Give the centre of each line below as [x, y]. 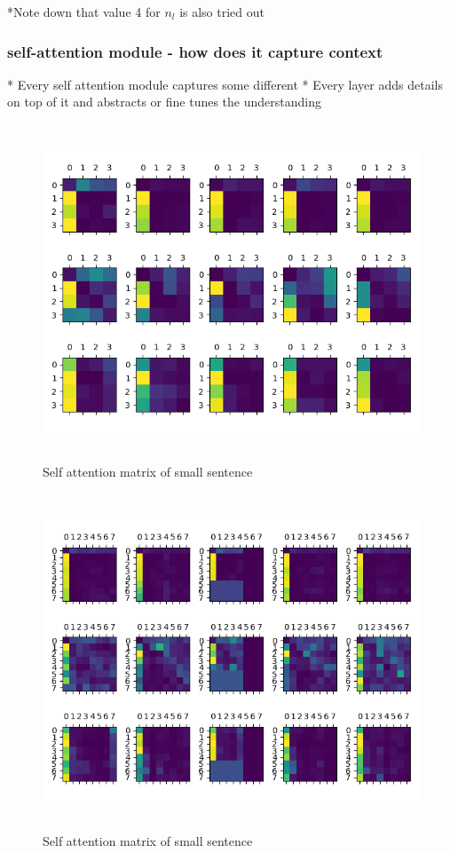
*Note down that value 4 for [84, 12]
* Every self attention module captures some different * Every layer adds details [225, 84]
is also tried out [222, 12]
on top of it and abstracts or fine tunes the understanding [164, 102]
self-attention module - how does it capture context [195, 51]
